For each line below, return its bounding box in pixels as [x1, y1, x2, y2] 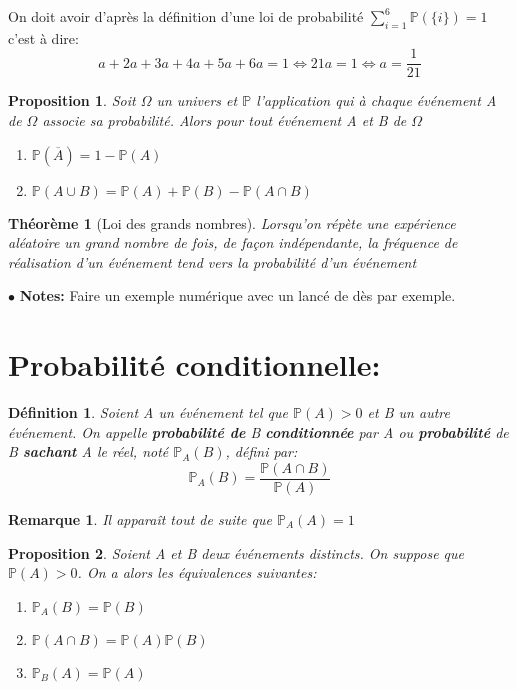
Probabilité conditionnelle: [8, 344, 381, 385]
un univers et [156, 90, 238, 111]
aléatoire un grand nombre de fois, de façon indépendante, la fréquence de [8, 232, 458, 253]
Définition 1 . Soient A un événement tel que [8, 402, 289, 423]
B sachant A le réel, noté [8, 441, 169, 462]
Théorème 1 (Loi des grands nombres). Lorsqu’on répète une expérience [8, 212, 456, 233]
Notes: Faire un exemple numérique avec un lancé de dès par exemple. [19, 285, 456, 306]
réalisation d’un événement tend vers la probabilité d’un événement [8, 251, 417, 272]
